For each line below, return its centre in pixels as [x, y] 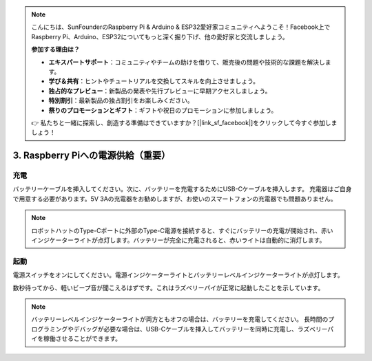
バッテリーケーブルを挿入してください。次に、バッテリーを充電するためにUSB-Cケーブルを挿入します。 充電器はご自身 [182, 189]
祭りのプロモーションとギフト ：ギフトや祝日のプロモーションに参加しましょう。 [163, 110]
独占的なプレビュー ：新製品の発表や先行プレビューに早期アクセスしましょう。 [160, 91]
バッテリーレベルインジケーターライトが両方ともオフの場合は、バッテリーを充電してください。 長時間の [180, 319]
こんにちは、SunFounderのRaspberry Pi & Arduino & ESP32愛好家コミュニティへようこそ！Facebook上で [181, 27]
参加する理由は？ [55, 50]
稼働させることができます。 [82, 339]
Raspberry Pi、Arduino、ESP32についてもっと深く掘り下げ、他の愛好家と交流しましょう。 [160, 36]
